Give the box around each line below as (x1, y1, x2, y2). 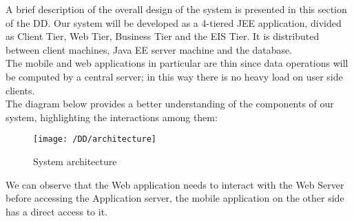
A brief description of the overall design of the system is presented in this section (6, 2, 347, 16)
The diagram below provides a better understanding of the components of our (6, 96, 334, 111)
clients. (6, 83, 35, 97)
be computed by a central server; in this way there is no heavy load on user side (6, 69, 343, 83)
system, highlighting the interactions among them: (6, 109, 218, 124)
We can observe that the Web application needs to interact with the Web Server (6, 177, 344, 191)
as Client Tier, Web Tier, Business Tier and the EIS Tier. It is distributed (6, 29, 320, 43)
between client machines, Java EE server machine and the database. (6, 42, 293, 56)
